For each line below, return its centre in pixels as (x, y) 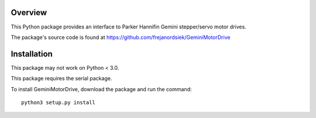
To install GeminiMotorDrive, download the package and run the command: (101, 89)
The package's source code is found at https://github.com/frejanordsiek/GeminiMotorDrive (121, 37)
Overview (29, 12)
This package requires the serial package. (61, 78)
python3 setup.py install (59, 102)
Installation (32, 54)
